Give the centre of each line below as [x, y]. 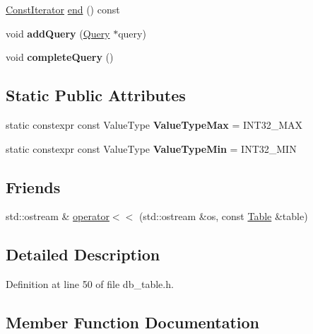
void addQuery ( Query [58, 33]
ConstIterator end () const [63, 9]
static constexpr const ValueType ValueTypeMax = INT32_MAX [154, 124]
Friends [33, 186]
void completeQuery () [60, 57]
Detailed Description [83, 254]
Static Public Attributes [96, 95]
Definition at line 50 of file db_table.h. [90, 284]
